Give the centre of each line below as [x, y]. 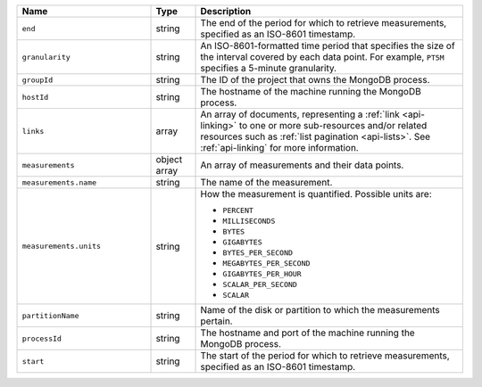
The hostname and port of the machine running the [307, 333]
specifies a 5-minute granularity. [269, 68]
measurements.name [59, 182]
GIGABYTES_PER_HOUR [262, 274]
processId [42, 338]
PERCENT [238, 210]
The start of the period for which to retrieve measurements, [325, 355]
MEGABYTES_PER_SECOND [266, 263]
